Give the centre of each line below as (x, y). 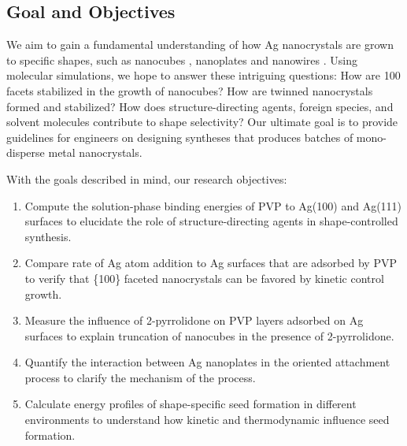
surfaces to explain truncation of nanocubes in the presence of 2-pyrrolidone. (209, 335)
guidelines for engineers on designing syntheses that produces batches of (180, 137)
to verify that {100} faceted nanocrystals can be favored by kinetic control (204, 278)
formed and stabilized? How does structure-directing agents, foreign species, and (200, 106)
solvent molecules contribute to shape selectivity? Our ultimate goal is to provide (202, 122)
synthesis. (48, 236)
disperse (26, 152)
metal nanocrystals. (95, 152)
